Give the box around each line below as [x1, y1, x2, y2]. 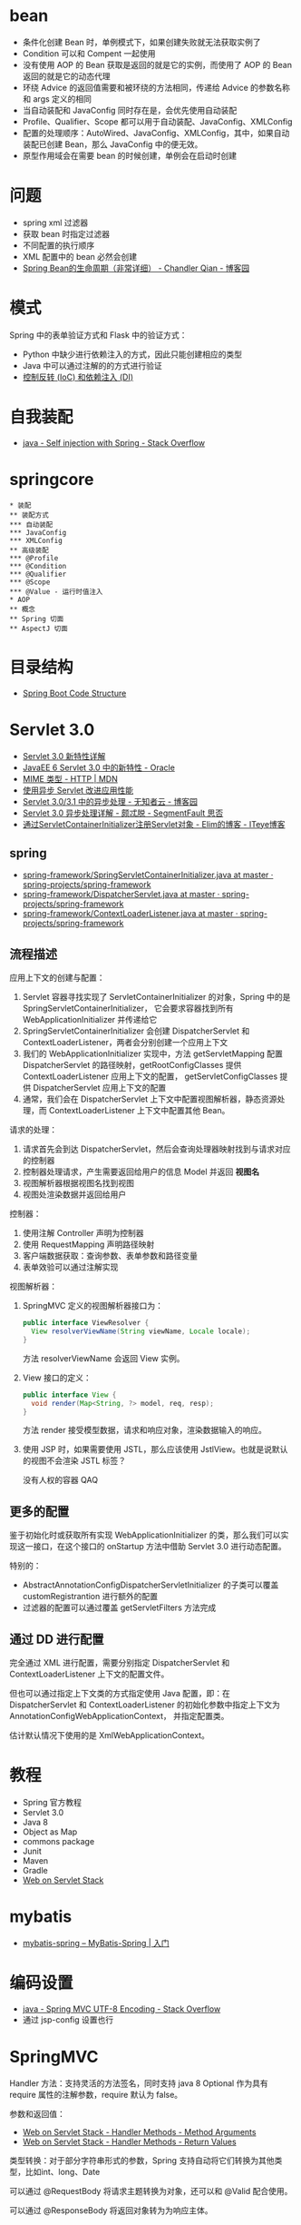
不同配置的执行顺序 [22, 240, 95, 251]
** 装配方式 [9, 510, 50, 519]
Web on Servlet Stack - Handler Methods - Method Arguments [22, 2126, 257, 2137]
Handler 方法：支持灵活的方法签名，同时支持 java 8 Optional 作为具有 [9, 2077, 269, 2089]
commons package [22, 1836, 95, 1846]
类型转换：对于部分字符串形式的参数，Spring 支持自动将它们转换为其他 [9, 2154, 275, 2166]
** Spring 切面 [9, 614, 64, 623]
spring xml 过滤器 [22, 217, 89, 228]
